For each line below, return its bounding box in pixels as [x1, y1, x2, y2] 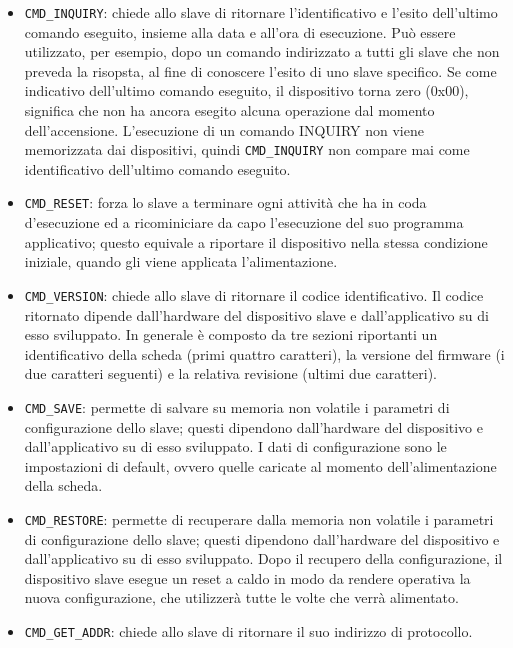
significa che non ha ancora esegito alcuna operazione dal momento [24, 100, 435, 121]
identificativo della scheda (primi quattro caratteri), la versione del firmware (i [24, 343, 505, 364]
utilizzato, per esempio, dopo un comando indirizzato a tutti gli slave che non [24, 41, 500, 62]
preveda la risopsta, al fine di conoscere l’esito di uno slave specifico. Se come [24, 60, 497, 81]
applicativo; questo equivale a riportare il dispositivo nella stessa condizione [24, 231, 488, 252]
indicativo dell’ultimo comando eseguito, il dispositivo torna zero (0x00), [24, 80, 469, 101]
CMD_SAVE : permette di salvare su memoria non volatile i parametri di [24, 396, 450, 417]
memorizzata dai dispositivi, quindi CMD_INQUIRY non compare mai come [24, 139, 470, 160]
